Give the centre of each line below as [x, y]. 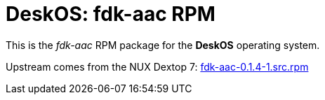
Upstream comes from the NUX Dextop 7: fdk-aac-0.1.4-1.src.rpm [157, 66]
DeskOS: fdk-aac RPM [111, 14]
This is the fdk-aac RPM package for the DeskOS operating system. [163, 45]
